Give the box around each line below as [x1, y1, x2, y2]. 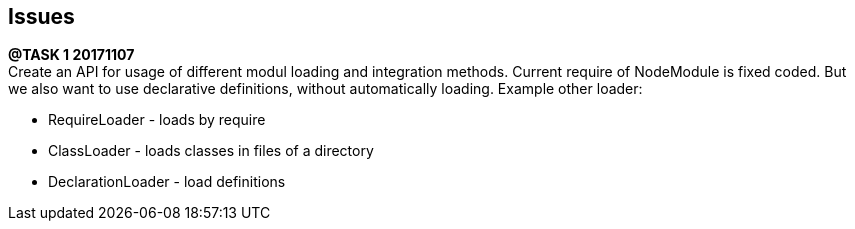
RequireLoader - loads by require [48, 111, 266, 129]
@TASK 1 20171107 [8, 46, 135, 64]
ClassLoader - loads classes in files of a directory [48, 142, 374, 160]
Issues [8, 4, 75, 29]
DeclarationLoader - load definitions [48, 173, 286, 191]
